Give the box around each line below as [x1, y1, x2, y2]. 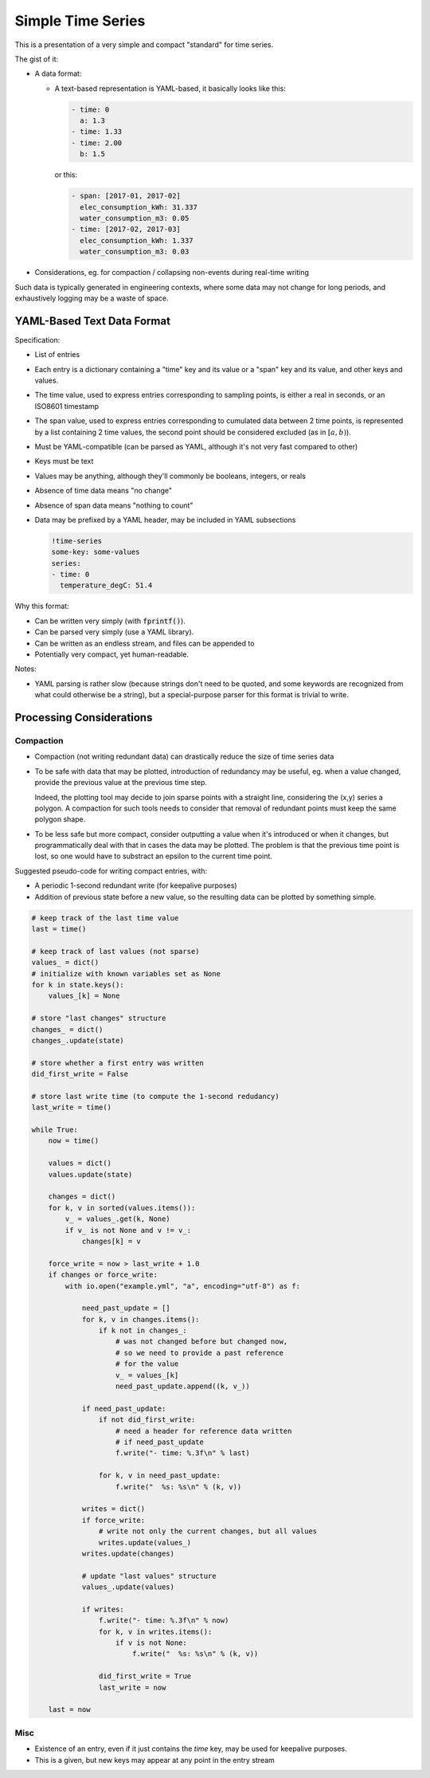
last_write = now [98, 1682, 166, 1692]
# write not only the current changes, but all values [98, 1527, 318, 1536]
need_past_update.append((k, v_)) [115, 1382, 250, 1391]
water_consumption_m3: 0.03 [80, 247, 190, 257]
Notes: [14, 664, 37, 673]
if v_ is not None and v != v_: [64, 1226, 191, 1234]
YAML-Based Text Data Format [14, 314, 171, 328]
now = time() [48, 1136, 100, 1145]
